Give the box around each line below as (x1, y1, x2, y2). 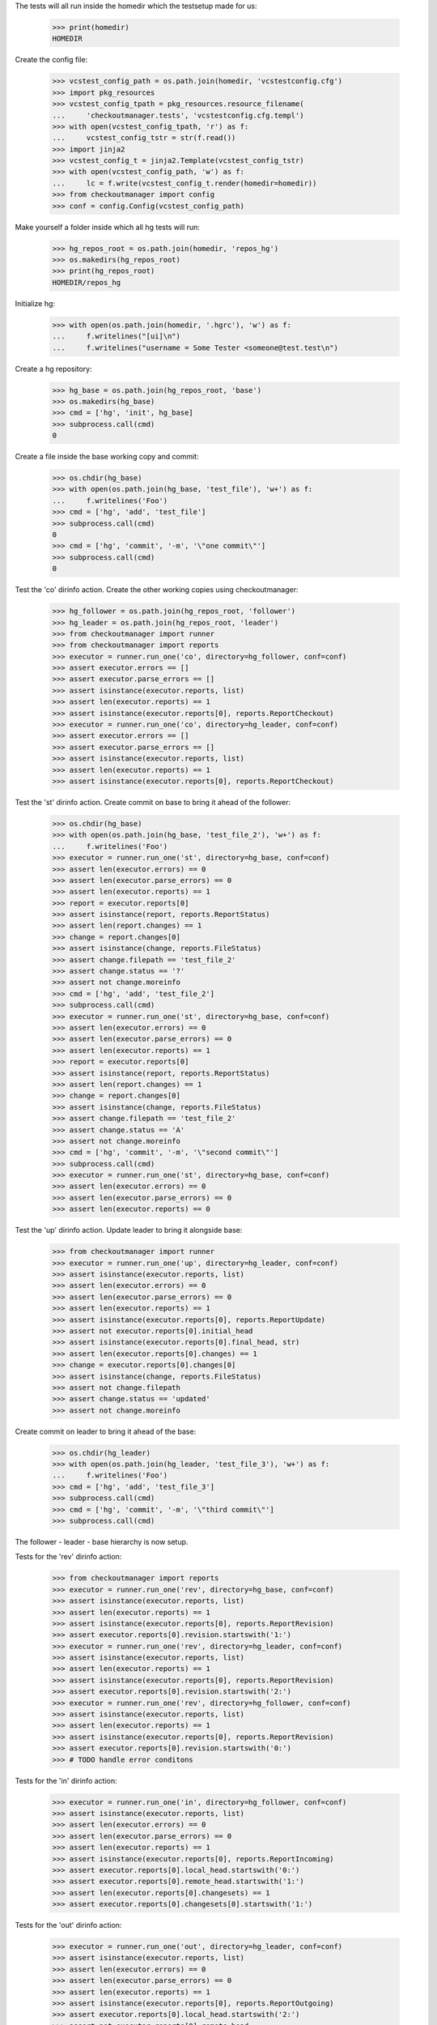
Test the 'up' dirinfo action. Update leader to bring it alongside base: (15, 1226, 243, 1235)
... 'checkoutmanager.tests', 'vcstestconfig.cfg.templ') (52, 110, 304, 120)
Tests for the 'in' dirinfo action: (15, 1776, 117, 1785)
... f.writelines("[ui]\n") (52, 332, 181, 341)
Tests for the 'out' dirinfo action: (15, 1921, 122, 1930)
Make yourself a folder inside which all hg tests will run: (15, 222, 200, 232)
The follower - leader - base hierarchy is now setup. (15, 1537, 189, 1546)
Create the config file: (15, 55, 88, 65)
